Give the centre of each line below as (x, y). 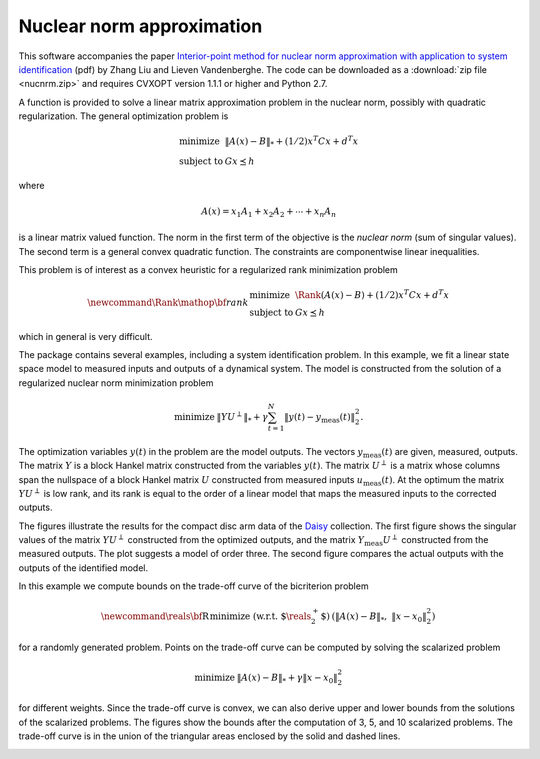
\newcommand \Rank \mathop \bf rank (168, 303)
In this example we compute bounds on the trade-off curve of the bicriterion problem (193, 586)
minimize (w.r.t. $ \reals (260, 616)
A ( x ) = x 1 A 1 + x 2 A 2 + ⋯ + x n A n (269, 212)
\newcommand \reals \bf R (155, 616)
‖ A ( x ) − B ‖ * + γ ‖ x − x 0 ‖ (287, 678)
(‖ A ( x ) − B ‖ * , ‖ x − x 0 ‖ (379, 618)
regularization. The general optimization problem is (123, 116)
